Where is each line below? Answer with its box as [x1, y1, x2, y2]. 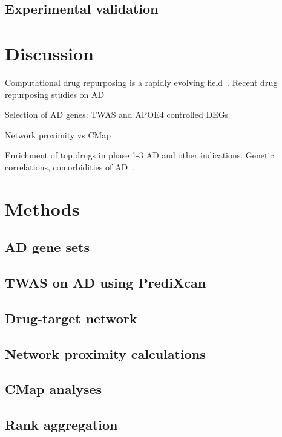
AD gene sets [5, 238, 90, 256]
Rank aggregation [5, 415, 118, 434]
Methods [5, 196, 80, 221]
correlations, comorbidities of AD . [5, 160, 134, 173]
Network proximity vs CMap [5, 128, 111, 141]
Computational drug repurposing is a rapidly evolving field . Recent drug [5, 76, 278, 88]
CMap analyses [5, 380, 102, 398]
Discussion [5, 40, 94, 65]
